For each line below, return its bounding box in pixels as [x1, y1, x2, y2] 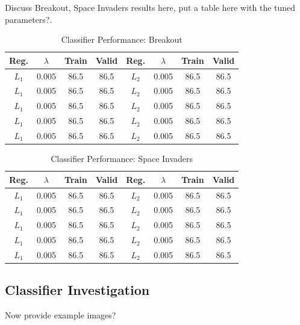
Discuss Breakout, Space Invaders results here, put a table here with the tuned [5, 1, 296, 13]
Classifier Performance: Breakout [61, 33, 183, 46]
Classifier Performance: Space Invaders [51, 152, 193, 165]
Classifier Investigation [5, 280, 150, 299]
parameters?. [5, 13, 52, 25]
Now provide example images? [5, 309, 116, 321]
